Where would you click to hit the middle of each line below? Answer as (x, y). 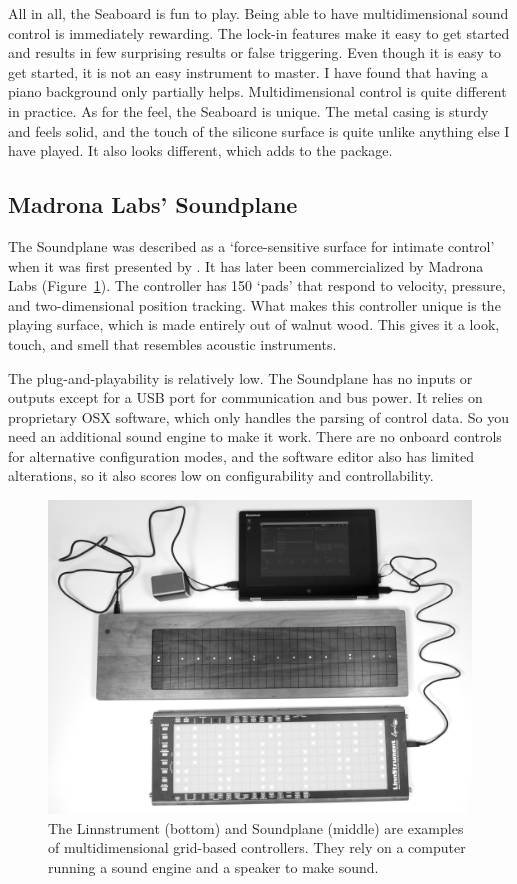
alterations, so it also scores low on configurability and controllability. (221, 475)
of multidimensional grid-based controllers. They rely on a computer (257, 847)
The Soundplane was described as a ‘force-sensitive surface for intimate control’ (251, 245)
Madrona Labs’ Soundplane (153, 204)
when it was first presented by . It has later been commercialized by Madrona (246, 265)
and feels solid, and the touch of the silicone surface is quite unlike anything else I (259, 130)
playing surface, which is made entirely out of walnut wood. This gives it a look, (254, 324)
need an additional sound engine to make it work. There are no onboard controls (255, 436)
